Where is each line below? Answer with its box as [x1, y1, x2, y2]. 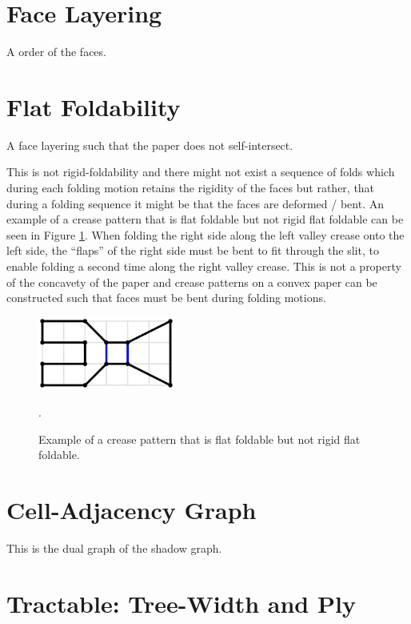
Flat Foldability [6, 90, 181, 123]
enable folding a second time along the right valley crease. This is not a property [6, 258, 401, 274]
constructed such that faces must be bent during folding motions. [6, 289, 326, 306]
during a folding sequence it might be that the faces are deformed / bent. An [6, 195, 384, 211]
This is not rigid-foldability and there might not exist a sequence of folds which [6, 163, 395, 180]
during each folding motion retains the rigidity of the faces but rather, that [6, 179, 375, 196]
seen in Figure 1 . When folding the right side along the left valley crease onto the [6, 226, 405, 243]
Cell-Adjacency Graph [6, 493, 257, 526]
